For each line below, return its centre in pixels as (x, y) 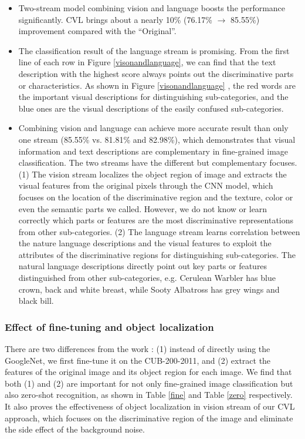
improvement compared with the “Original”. (97, 31)
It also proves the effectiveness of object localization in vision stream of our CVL (150, 406)
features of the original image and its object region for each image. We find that (148, 372)
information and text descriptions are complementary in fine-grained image (153, 151)
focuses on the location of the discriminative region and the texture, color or (156, 197)
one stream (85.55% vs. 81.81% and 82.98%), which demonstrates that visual (157, 139)
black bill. (36, 301)
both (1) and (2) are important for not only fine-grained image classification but (149, 383)
